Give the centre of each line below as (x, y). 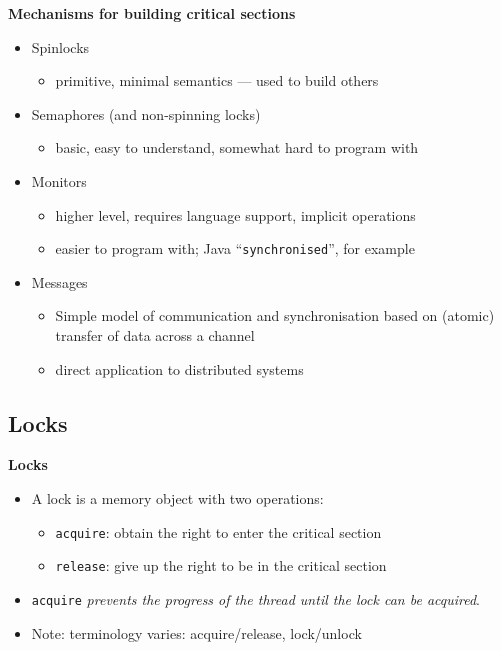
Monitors (59, 180)
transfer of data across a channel (155, 335)
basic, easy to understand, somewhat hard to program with (237, 147)
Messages (59, 281)
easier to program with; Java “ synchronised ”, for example (235, 248)
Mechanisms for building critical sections (152, 13)
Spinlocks (60, 46)
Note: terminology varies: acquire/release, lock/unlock (196, 632)
